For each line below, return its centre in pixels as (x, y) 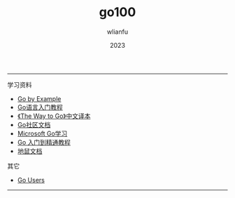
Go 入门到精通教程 (44, 142)
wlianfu (117, 32)
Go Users (31, 180)
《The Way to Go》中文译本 (54, 116)
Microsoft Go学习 (42, 133)
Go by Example (39, 98)
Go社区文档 (34, 124)
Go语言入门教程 (40, 107)
